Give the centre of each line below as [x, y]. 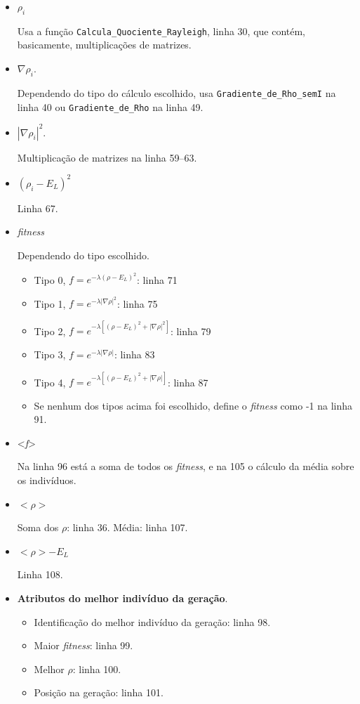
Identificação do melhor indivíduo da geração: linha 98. [152, 621]
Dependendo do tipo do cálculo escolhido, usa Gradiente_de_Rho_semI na [176, 92]
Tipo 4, [50, 382]
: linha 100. [97, 669]
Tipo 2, [50, 331]
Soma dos [38, 527]
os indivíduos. [47, 480]
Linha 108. [40, 574]
